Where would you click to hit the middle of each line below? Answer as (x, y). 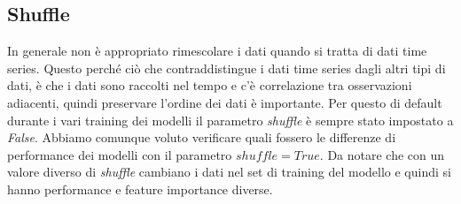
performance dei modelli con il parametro (120, 154)
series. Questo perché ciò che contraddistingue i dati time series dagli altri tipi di (227, 68)
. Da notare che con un (382, 154)
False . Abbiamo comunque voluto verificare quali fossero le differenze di (202, 137)
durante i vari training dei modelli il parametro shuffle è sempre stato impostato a (230, 120)
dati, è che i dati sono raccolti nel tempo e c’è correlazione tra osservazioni (210, 85)
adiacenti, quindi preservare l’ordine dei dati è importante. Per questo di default (225, 102)
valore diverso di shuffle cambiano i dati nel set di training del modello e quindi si (229, 172)
